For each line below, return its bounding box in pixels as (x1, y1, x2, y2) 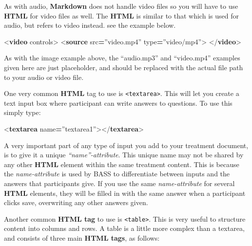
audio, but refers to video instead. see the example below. (4, 20, 176, 30)
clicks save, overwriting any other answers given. (4, 197, 148, 208)
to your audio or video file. (4, 72, 84, 82)
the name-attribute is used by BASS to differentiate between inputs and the (4, 169, 230, 179)
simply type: (4, 107, 41, 117)
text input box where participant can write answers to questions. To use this (4, 97, 233, 108)
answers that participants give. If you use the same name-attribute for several (4, 178, 235, 188)
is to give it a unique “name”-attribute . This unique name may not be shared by (4, 150, 244, 160)
